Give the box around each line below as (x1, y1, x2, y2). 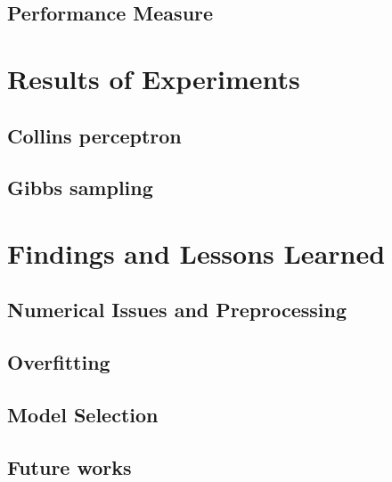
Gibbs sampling (7, 174, 153, 201)
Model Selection (7, 401, 159, 429)
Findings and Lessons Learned (7, 234, 386, 271)
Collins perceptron (7, 121, 182, 149)
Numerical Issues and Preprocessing (7, 296, 347, 323)
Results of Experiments (7, 60, 300, 96)
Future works (7, 453, 132, 480)
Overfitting (7, 348, 110, 376)
